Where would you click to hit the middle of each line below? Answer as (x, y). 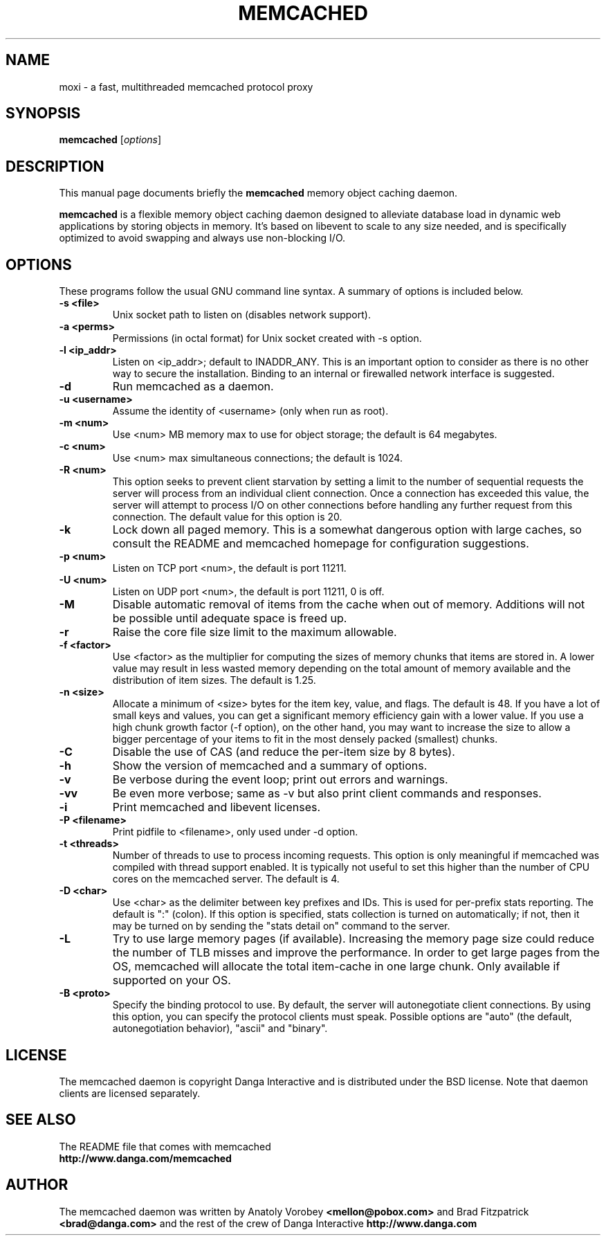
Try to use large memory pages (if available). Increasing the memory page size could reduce (353, 939)
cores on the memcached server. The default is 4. (226, 879)
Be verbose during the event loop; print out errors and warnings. (280, 780)
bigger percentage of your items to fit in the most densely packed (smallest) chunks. (305, 739)
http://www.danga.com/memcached (145, 1158)
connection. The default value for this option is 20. (227, 517)
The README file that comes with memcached (165, 1146)
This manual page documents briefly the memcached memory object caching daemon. (258, 193)
